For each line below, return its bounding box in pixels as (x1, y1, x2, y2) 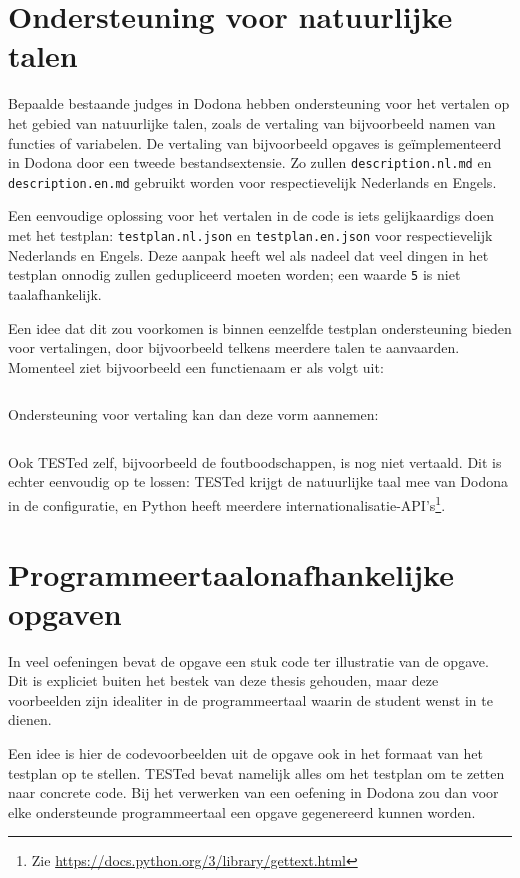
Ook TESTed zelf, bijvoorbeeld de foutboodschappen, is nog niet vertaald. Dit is (8, 451, 502, 472)
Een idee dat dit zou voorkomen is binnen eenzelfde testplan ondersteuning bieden (8, 317, 512, 338)
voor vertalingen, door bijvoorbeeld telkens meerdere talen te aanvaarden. (8, 337, 460, 358)
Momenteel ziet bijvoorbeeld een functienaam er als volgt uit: (8, 356, 384, 377)
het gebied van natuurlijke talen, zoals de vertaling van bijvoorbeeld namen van (8, 112, 496, 133)
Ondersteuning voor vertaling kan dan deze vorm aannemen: (8, 404, 379, 425)
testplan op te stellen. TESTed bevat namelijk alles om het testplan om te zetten (8, 762, 505, 783)
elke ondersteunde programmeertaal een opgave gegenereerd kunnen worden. (8, 801, 476, 822)
